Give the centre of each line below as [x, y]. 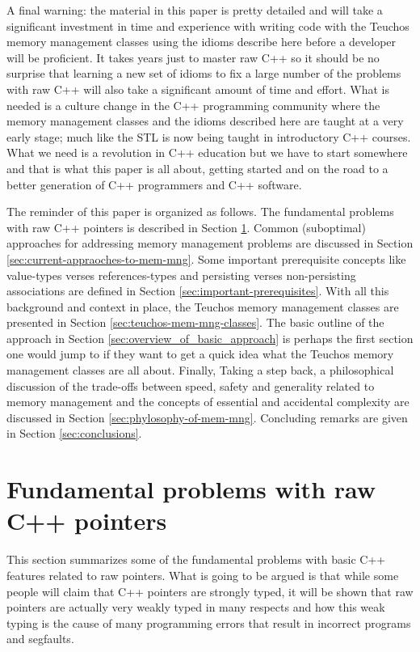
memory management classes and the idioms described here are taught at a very [205, 121]
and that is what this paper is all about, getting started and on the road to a [197, 168]
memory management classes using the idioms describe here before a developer [202, 42]
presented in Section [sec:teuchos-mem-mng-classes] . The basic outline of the [195, 322]
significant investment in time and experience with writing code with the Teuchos [208, 25]
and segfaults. [40, 639]
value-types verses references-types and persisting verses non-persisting [181, 275]
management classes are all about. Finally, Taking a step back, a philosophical [200, 370]
